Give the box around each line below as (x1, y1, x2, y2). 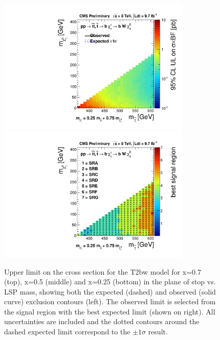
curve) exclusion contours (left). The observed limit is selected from (4, 296, 216, 307)
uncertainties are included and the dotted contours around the (4, 316, 200, 327)
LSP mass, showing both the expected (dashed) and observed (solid (4, 286, 216, 297)
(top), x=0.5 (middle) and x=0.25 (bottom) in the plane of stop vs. (4, 276, 216, 287)
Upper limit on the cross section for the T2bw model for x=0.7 (4, 266, 201, 277)
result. (148, 326, 168, 337)
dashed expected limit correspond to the (4, 326, 130, 337)
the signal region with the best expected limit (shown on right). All (4, 306, 215, 317)
